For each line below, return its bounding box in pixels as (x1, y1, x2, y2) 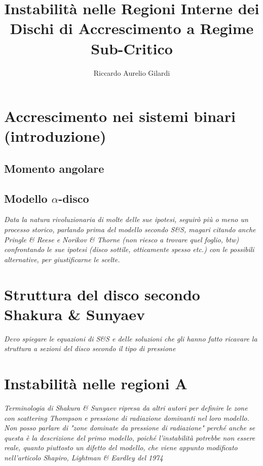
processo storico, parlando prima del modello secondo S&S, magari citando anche (4, 224, 256, 235)
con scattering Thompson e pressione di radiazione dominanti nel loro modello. (4, 412, 249, 423)
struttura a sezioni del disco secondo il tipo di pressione (4, 343, 176, 354)
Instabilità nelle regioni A (4, 373, 187, 394)
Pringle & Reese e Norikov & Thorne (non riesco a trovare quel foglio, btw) (4, 234, 239, 244)
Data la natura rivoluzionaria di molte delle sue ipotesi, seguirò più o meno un (4, 214, 248, 225)
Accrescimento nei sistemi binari (4, 106, 236, 127)
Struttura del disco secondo (4, 284, 200, 304)
